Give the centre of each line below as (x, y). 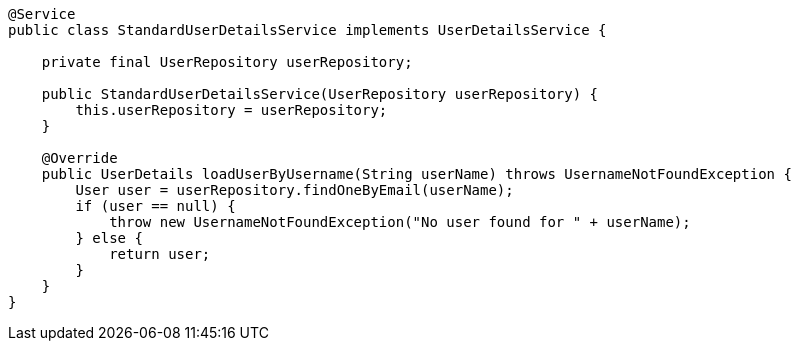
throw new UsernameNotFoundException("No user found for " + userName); (400, 222)
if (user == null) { (155, 206)
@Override (79, 158)
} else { (109, 238)
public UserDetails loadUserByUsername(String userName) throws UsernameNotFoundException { (416, 174)
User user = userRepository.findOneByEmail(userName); (294, 190)
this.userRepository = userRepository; (231, 110)
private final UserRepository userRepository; (227, 62)
